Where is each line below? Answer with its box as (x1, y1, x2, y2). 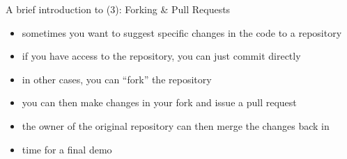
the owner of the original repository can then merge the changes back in (22, 118, 330, 133)
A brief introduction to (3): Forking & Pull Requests (6, 2, 231, 16)
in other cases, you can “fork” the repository (22, 72, 212, 86)
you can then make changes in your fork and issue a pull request (22, 95, 297, 110)
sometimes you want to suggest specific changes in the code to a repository (22, 25, 342, 40)
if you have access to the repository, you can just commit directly (22, 49, 301, 63)
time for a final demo (22, 142, 112, 156)
